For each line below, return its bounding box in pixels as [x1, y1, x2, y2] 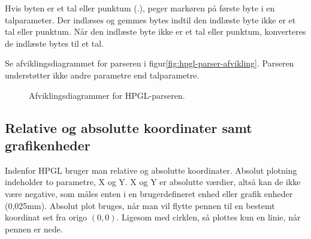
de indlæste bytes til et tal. [5, 37, 104, 49]
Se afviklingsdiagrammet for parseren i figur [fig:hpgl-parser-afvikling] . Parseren [5, 57, 294, 69]
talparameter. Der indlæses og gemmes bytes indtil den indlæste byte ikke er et [5, 13, 296, 26]
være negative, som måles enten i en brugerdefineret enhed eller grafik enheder [5, 187, 293, 199]
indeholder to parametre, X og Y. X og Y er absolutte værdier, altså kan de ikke [5, 176, 301, 188]
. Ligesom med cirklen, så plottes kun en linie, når [116, 211, 301, 223]
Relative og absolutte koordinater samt [5, 118, 252, 137]
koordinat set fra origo [5, 211, 87, 223]
